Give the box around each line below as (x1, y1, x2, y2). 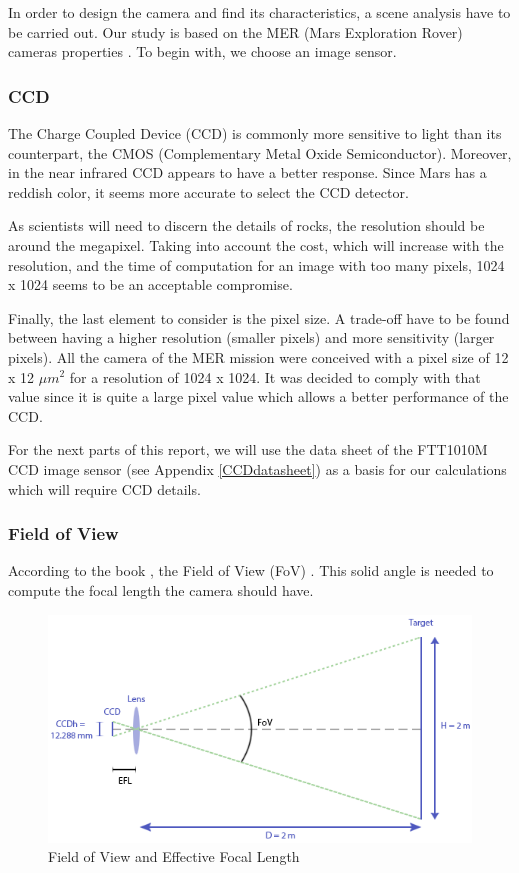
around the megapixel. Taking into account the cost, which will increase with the (8, 234, 504, 255)
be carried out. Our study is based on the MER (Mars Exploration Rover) (8, 21, 463, 42)
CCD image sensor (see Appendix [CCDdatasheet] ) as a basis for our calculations (8, 458, 507, 479)
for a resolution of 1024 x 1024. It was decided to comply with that (69, 366, 481, 387)
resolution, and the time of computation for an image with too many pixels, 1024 (8, 254, 505, 275)
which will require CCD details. (8, 478, 201, 499)
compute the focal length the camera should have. (8, 579, 314, 600)
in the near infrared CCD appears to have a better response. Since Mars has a (8, 162, 487, 183)
